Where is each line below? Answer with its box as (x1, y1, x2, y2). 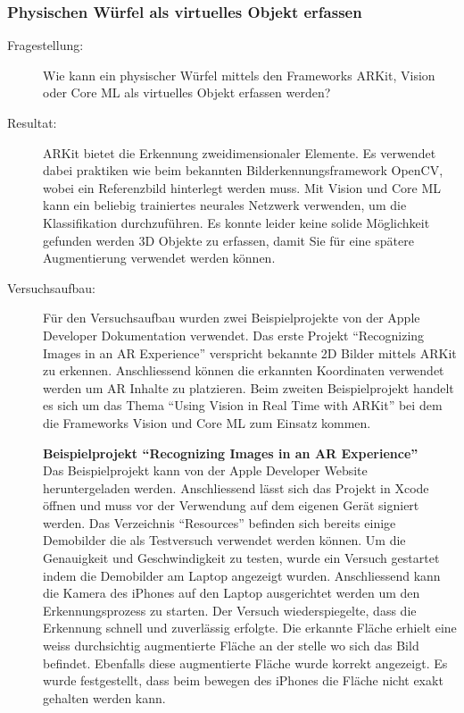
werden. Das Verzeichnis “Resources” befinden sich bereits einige (43, 513, 396, 532)
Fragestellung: (7, 36, 84, 55)
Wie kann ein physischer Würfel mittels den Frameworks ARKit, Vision (43, 65, 435, 84)
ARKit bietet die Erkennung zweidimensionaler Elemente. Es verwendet (43, 143, 436, 162)
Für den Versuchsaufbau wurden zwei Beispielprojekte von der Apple (43, 308, 420, 327)
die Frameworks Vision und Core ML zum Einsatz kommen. (43, 413, 371, 432)
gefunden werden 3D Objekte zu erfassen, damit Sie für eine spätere (43, 231, 414, 249)
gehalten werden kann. (43, 688, 166, 707)
